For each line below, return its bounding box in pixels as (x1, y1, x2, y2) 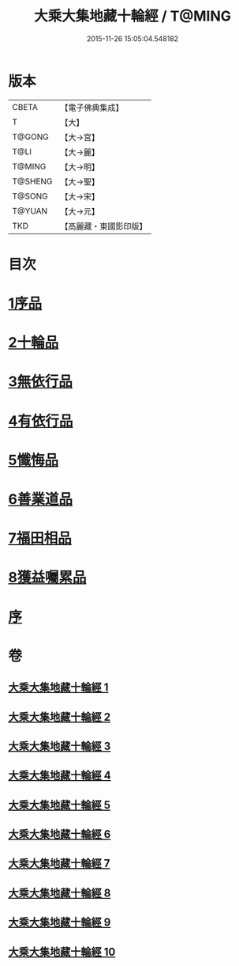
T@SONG (12, 191, 49, 202)
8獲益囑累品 (8, 569, 87, 586)
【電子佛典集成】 (60, 102, 124, 113)
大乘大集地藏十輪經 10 (8, 945, 116, 958)
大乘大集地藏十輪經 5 (8, 798, 111, 812)
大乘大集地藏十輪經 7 (8, 857, 110, 870)
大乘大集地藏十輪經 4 (8, 769, 112, 782)
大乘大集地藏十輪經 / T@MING (34, 7, 231, 25)
